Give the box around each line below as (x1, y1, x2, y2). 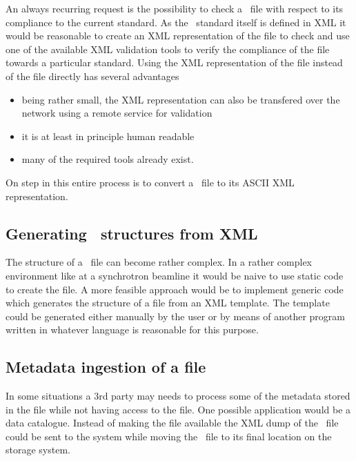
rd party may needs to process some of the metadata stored (99, 389, 350, 403)
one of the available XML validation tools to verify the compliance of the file (6, 41, 330, 56)
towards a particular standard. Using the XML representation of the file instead (6, 55, 343, 70)
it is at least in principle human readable (21, 128, 195, 143)
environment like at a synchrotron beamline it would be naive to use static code (6, 268, 344, 282)
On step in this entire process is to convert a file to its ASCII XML (6, 175, 295, 189)
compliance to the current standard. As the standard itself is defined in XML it (6, 14, 346, 29)
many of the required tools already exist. (21, 152, 194, 166)
